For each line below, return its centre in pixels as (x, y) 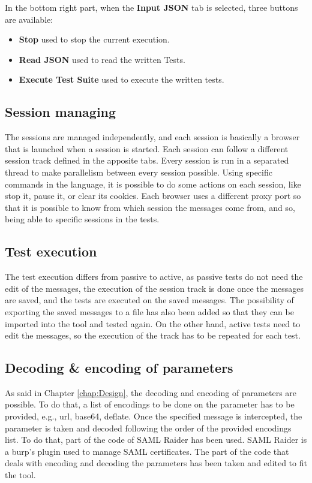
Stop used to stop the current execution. (94, 39)
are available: (29, 19)
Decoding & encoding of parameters (119, 368)
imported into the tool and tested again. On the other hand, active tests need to (153, 323)
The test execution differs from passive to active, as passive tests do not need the (154, 277)
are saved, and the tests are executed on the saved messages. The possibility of (149, 300)
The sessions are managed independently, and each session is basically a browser (152, 137)
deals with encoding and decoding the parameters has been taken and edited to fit (156, 463)
